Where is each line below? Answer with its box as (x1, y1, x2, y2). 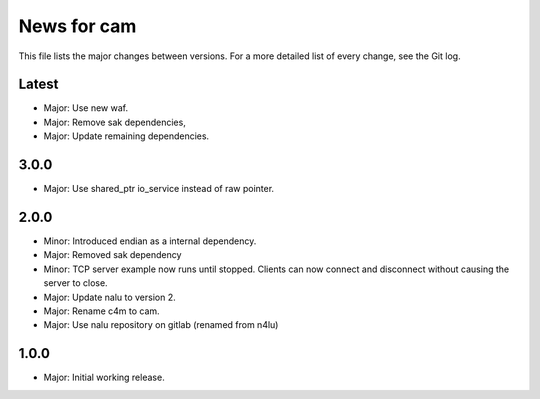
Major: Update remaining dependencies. (43, 130, 210, 142)
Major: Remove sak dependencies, (43, 116, 187, 128)
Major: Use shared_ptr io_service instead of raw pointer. (43, 183, 275, 195)
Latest (18, 76, 59, 93)
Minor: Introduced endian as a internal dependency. (43, 235, 257, 247)
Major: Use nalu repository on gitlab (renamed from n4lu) (43, 319, 279, 331)
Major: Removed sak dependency (43, 249, 182, 261)
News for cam (18, 15, 137, 37)
